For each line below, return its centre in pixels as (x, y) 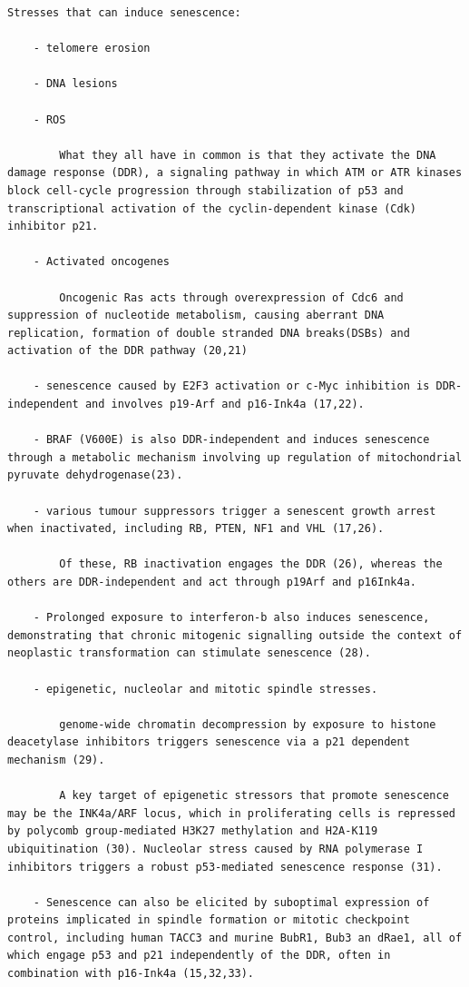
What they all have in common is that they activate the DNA (248, 155)
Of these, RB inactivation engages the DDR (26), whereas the (251, 564)
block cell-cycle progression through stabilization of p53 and (205, 190)
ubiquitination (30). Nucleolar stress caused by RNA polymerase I (215, 849)
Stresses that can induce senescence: (124, 13)
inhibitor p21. (53, 227)
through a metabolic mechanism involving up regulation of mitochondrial (235, 457)
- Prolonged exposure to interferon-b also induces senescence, (231, 618)
